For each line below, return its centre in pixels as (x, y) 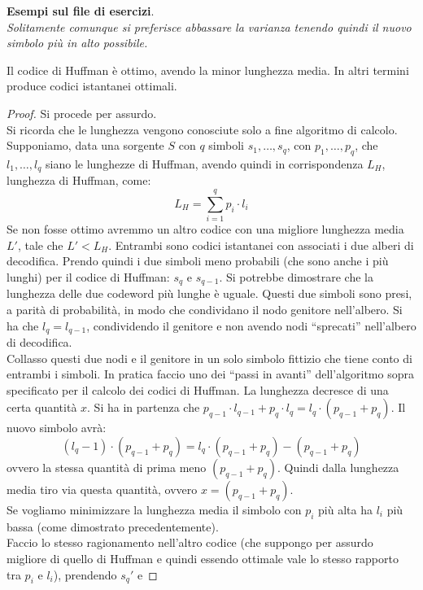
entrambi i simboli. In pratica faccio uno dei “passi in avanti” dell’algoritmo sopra (210, 374)
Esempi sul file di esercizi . (81, 11)
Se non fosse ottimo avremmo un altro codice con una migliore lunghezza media (205, 229)
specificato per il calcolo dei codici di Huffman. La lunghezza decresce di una (198, 389)
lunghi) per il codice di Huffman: (88, 276)
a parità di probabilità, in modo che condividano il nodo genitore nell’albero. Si (205, 309)
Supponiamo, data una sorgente (85, 145)
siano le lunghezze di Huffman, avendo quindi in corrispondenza (205, 163)
